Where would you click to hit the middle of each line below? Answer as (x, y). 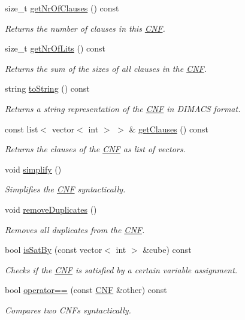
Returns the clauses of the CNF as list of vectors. (95, 149)
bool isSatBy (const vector (54, 250)
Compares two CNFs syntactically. (68, 310)
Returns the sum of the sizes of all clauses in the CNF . (106, 68)
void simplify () (33, 169)
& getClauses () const (169, 129)
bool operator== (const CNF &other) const (86, 290)
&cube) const (167, 250)
